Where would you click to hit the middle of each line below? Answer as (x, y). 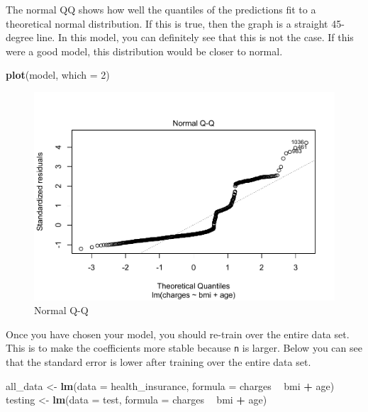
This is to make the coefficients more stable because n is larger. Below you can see (184, 348)
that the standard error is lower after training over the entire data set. (158, 361)
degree (19, 37)
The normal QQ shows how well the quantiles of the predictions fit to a (161, 9)
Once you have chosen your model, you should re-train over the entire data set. (178, 334)
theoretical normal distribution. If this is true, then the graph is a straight (167, 23)
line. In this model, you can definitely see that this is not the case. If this (195, 37)
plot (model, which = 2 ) (58, 75)
